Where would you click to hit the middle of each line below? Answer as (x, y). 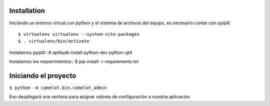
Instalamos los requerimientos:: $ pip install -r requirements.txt (74, 62)
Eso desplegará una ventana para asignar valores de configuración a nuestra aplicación (99, 97)
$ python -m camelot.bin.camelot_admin (58, 88)
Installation (27, 11)
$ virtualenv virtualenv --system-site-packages (79, 34)
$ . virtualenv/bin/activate (54, 41)
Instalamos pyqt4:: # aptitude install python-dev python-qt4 (71, 52)
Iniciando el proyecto (43, 75)
